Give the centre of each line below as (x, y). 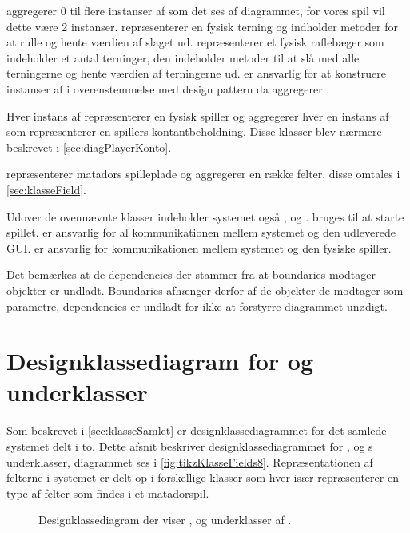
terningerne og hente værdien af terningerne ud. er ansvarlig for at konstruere (197, 73)
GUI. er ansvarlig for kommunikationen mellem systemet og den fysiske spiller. (199, 247)
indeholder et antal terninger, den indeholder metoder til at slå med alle (183, 57)
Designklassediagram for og (160, 361)
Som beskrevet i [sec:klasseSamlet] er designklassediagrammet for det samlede (197, 430)
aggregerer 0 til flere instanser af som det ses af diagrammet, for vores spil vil (196, 10)
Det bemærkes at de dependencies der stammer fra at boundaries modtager (191, 274)
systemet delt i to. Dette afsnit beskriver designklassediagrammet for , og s (190, 446)
